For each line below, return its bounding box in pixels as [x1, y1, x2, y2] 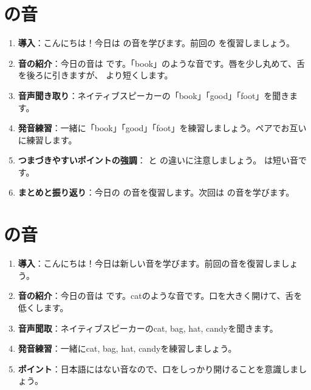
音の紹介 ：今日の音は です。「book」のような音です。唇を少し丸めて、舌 [18, 56, 305, 69]
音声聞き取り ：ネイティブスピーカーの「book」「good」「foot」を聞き [18, 89, 290, 101]
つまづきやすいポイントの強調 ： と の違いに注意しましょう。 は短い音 [18, 154, 298, 166]
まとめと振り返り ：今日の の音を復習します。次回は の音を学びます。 [18, 186, 295, 199]
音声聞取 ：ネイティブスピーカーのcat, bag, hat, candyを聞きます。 [18, 321, 278, 334]
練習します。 [26, 133, 77, 146]
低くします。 [18, 301, 69, 313]
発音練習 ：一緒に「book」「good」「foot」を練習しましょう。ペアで [18, 121, 281, 134]
